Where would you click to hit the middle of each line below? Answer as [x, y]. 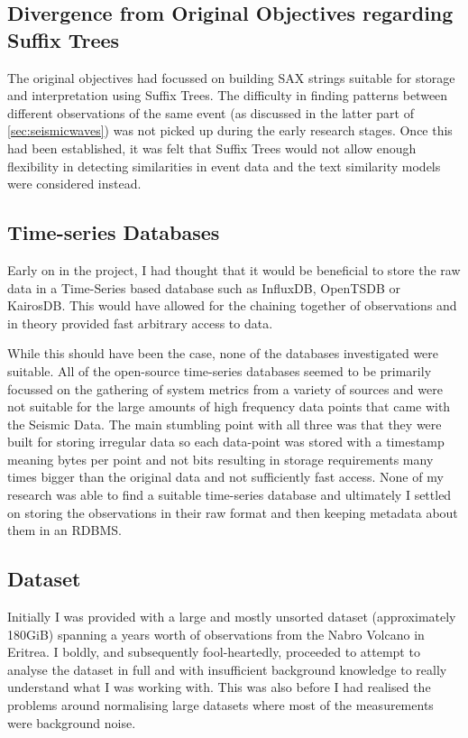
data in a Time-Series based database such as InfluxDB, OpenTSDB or [204, 287]
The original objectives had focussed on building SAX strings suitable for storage [231, 77]
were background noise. [72, 722]
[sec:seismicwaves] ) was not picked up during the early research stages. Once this [230, 130]
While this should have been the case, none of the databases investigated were [223, 353]
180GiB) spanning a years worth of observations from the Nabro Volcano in [216, 634]
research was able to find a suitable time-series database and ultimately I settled [229, 495]
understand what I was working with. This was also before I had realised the [219, 687]
